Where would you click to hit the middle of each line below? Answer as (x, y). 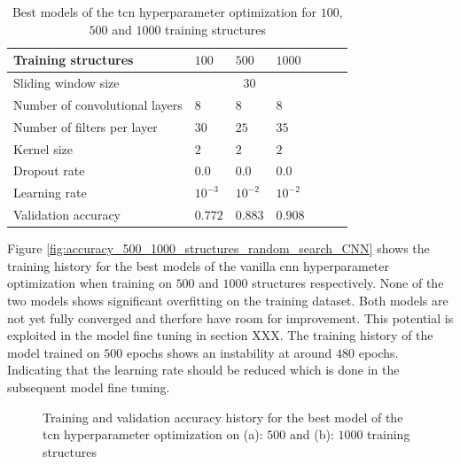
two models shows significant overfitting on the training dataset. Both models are (228, 300)
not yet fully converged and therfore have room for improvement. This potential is (230, 317)
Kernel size (43, 148)
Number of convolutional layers (98, 104)
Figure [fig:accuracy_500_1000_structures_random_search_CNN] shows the (218, 248)
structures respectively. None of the (348, 283)
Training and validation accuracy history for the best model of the (223, 417)
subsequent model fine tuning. (89, 387)
